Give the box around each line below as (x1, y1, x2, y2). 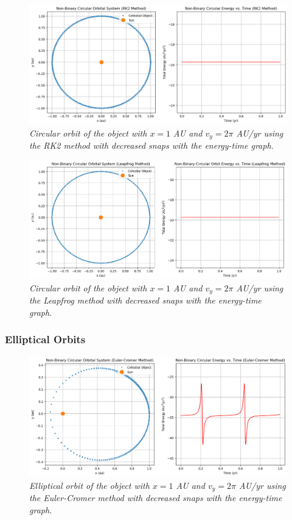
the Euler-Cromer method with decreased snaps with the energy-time (29, 491, 282, 504)
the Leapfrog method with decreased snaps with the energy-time (29, 294, 262, 307)
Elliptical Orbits (5, 332, 86, 347)
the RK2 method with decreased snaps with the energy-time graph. (29, 139, 274, 152)
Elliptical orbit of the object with (29, 479, 150, 491)
